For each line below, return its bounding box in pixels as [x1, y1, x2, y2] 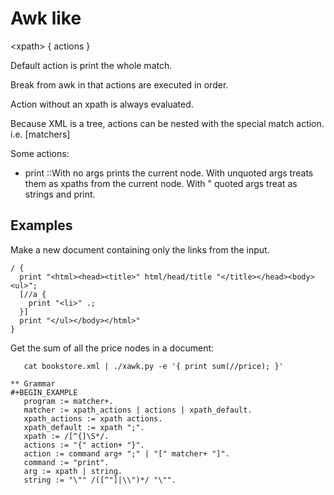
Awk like [10, 7, 82, 30]
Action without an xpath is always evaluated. [10, 98, 194, 110]
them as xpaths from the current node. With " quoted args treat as [24, 177, 298, 189]
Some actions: [10, 147, 70, 159]
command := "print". [23, 457, 110, 467]
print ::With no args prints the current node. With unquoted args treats [24, 167, 314, 179]
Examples [10, 217, 73, 234]
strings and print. [24, 188, 96, 200]
